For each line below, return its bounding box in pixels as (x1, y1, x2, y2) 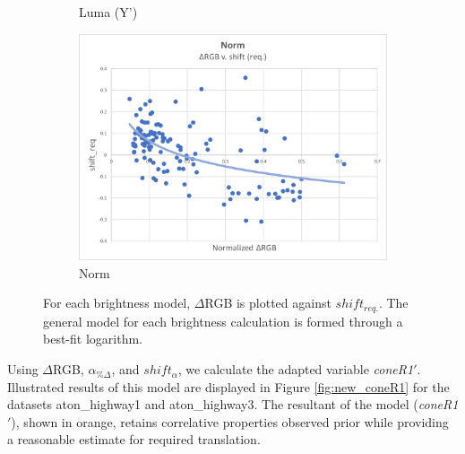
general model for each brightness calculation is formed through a (43, 311, 403, 330)
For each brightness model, (43, 293, 191, 312)
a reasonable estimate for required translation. (7, 430, 261, 449)
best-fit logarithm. (43, 329, 142, 348)
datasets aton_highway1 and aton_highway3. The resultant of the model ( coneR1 (7, 395, 459, 414)
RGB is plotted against (204, 293, 332, 312)
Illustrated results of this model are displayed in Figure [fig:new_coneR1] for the (7, 377, 450, 396)
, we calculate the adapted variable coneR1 (177, 360, 414, 379)
